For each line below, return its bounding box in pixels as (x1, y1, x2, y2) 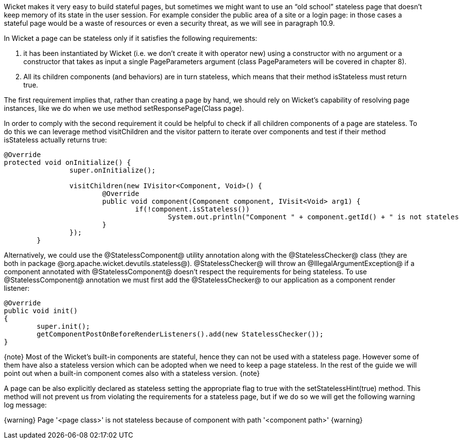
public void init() (4, 307, 78, 315)
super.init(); (36, 322, 90, 330)
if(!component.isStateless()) (135, 205, 250, 213)
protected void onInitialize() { (4, 159, 131, 166)
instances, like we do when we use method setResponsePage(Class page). (4, 104, 244, 112)
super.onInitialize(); (69, 166, 156, 174)
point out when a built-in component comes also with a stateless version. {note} (4, 369, 260, 377)
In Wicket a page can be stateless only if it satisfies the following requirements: (4, 34, 257, 42)
